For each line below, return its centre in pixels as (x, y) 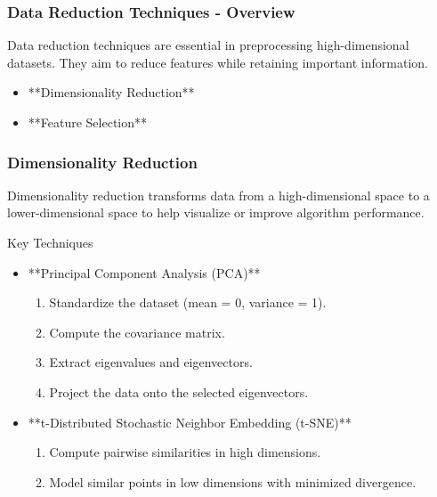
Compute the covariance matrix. (137, 332)
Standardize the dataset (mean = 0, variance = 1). (188, 302)
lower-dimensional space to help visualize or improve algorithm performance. (216, 212)
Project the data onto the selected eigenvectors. (179, 391)
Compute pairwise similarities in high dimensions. (185, 452)
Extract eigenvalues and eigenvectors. (151, 362)
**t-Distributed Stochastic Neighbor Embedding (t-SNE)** (190, 422)
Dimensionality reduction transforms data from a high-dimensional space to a (218, 195)
